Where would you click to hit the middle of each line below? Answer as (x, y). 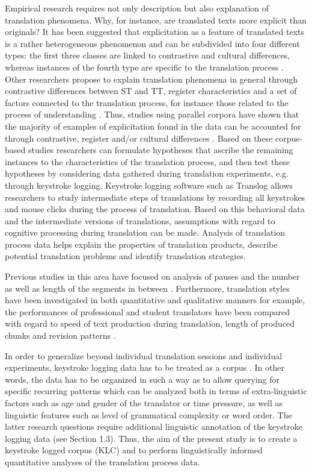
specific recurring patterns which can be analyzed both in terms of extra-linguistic (156, 391)
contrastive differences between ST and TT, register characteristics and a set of (151, 91)
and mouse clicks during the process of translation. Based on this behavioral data (155, 209)
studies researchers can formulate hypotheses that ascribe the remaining (161, 150)
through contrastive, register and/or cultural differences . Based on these (139, 138)
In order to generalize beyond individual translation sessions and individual (144, 355)
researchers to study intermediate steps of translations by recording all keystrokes (155, 197)
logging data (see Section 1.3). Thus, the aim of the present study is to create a (151, 438)
